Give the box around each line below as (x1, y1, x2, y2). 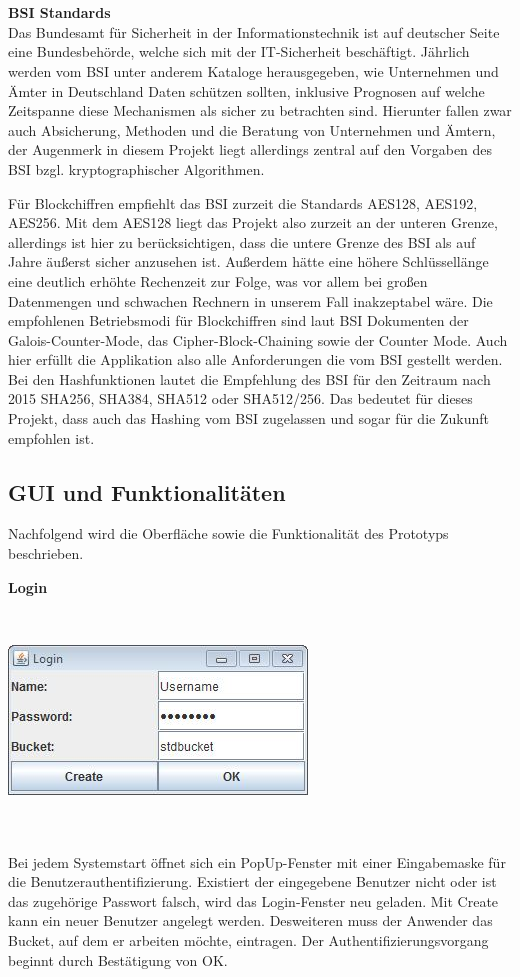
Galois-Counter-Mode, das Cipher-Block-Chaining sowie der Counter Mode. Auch (8, 329, 508, 350)
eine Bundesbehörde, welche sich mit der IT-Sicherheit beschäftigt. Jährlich (8, 41, 470, 62)
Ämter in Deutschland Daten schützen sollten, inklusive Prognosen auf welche (8, 80, 485, 101)
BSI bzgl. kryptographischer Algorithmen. (8, 158, 265, 179)
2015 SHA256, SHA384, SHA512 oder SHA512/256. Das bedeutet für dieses (8, 388, 473, 409)
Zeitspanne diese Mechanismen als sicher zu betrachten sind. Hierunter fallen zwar (8, 100, 512, 121)
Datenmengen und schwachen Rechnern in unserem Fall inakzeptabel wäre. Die (8, 290, 493, 311)
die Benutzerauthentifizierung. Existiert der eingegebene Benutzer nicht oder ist (8, 871, 497, 892)
